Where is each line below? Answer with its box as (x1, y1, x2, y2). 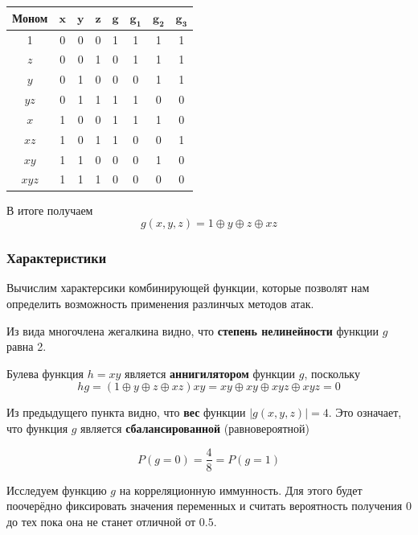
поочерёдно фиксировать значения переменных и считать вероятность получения (6, 497, 403, 514)
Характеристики (6, 248, 107, 268)
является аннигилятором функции (124, 364, 296, 381)
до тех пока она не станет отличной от (6, 512, 196, 529)
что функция (6, 419, 68, 436)
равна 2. (6, 338, 47, 355)
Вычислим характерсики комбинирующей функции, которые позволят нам (6, 279, 370, 296)
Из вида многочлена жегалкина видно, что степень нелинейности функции (6, 322, 379, 339)
